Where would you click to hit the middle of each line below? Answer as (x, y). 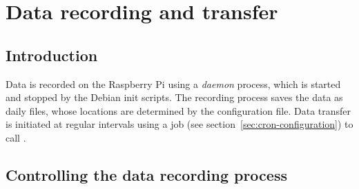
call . (16, 137)
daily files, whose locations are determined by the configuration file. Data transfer (178, 110)
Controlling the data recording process (146, 174)
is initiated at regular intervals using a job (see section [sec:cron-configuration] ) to (179, 124)
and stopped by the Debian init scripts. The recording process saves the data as (174, 97)
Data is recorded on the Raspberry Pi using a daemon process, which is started (173, 84)
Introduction (52, 55)
